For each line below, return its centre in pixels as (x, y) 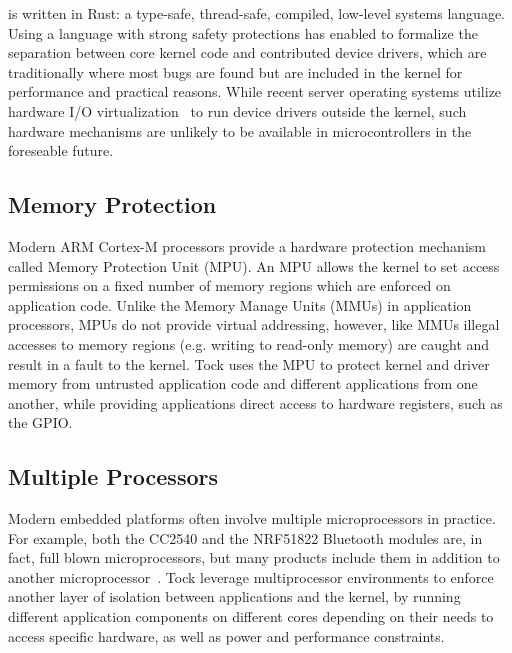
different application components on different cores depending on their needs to (251, 616)
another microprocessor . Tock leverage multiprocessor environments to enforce (251, 576)
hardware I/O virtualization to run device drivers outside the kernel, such (237, 110)
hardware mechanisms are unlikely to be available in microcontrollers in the (240, 130)
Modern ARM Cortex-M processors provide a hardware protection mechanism (247, 245)
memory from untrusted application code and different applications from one (243, 383)
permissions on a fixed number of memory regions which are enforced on (229, 285)
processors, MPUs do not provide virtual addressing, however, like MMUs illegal (254, 324)
